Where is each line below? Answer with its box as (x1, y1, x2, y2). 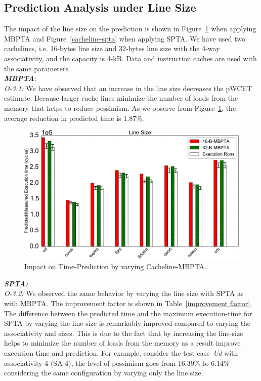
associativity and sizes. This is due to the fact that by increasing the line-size (4, 327, 243, 338)
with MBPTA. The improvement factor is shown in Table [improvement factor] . (4, 298, 252, 308)
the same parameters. (4, 63, 70, 73)
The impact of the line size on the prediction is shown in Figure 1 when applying (4, 23, 256, 34)
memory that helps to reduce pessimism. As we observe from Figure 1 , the (4, 102, 236, 113)
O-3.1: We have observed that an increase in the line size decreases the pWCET (4, 82, 252, 93)
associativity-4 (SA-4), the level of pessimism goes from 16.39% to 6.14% (4, 357, 230, 368)
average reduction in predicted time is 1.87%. (4, 112, 144, 123)
